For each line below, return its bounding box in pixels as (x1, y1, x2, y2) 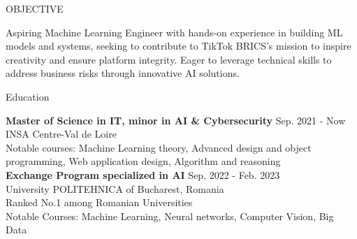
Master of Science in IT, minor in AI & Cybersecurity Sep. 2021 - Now (6, 113, 346, 127)
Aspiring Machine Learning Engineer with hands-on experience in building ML (6, 24, 343, 39)
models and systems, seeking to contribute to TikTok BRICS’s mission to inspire (6, 38, 351, 53)
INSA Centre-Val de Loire (6, 126, 117, 141)
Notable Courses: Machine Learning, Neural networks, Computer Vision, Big (6, 208, 334, 223)
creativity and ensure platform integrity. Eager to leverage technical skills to (6, 52, 332, 66)
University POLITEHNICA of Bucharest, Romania (6, 181, 224, 196)
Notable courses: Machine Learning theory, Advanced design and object (6, 140, 312, 154)
